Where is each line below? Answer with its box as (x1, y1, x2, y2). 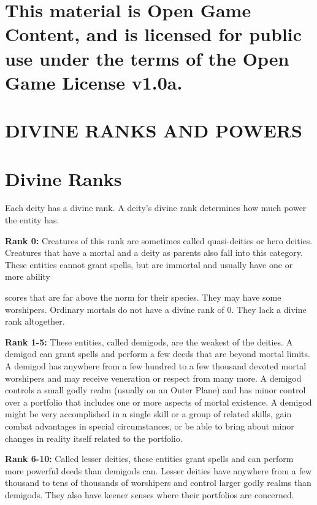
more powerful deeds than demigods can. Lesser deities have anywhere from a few (5, 464, 312, 477)
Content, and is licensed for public (5, 21, 302, 47)
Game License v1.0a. (5, 69, 183, 94)
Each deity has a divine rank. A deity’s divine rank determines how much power (5, 201, 307, 214)
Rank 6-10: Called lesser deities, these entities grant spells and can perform (5, 452, 294, 465)
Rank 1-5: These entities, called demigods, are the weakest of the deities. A (5, 335, 293, 348)
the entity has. (5, 214, 59, 226)
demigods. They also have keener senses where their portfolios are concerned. (5, 488, 294, 501)
